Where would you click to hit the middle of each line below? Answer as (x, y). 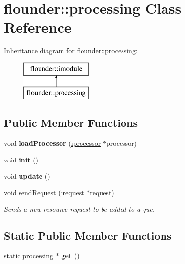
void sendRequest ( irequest (44, 193)
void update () (27, 176)
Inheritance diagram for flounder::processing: (71, 51)
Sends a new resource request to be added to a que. (79, 209)
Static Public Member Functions (88, 235)
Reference (38, 27)
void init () (21, 159)
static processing (29, 255)
